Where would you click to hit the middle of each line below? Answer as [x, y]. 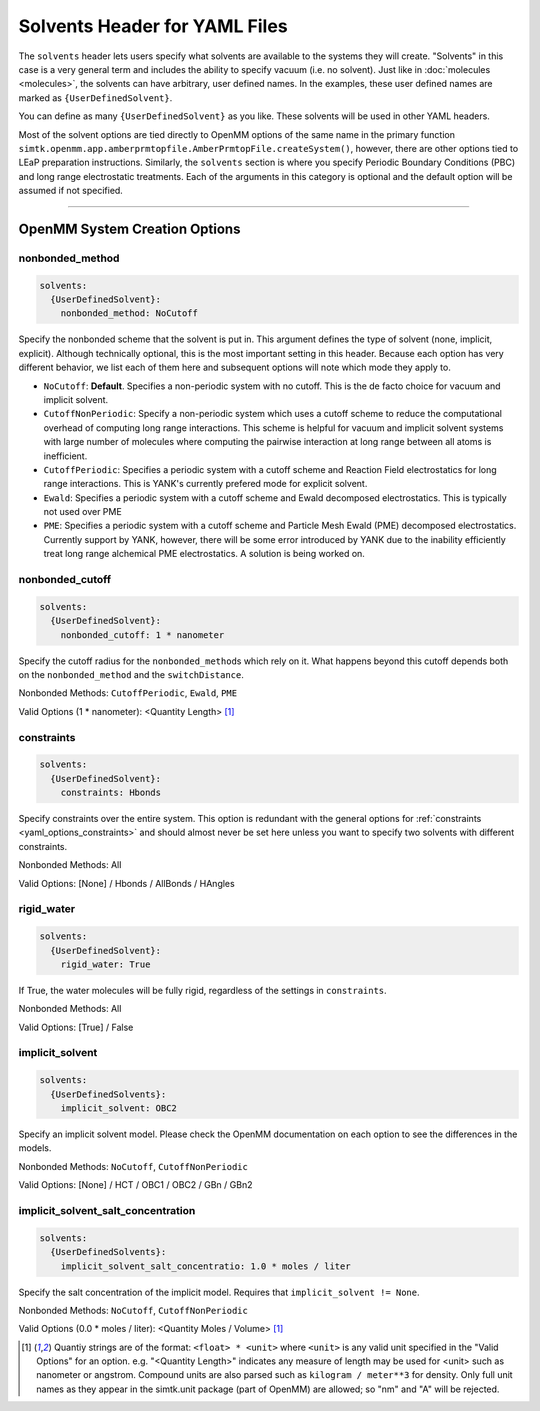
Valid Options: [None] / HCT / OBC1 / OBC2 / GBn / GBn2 [135, 1185]
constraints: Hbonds [111, 793]
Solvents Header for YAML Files [153, 26]
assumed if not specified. [71, 191]
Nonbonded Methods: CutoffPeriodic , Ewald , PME [128, 693]
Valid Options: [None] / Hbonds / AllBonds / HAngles [126, 883]
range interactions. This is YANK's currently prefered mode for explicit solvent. [205, 484]
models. [35, 1148]
